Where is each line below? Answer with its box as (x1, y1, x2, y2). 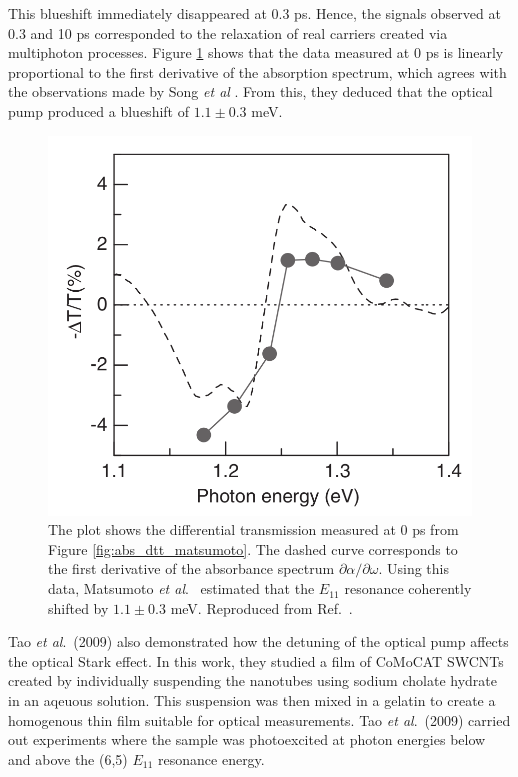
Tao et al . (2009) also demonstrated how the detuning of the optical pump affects (8, 631, 509, 652)
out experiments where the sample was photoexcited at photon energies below (8, 729, 486, 750)
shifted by (48, 597, 109, 618)
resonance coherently (344, 578, 472, 599)
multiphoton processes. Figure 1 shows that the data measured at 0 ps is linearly (8, 42, 504, 63)
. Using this (378, 558, 449, 579)
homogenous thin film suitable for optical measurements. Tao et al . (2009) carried (8, 709, 511, 730)
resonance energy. (158, 748, 265, 769)
